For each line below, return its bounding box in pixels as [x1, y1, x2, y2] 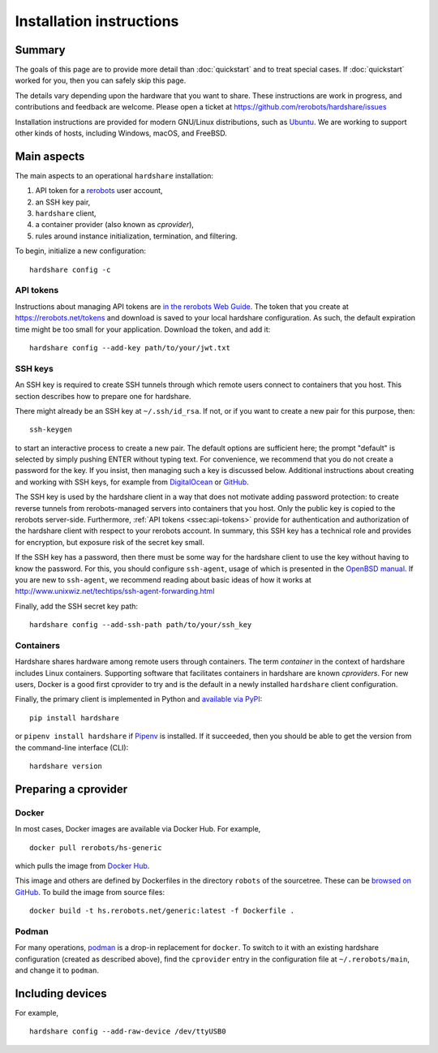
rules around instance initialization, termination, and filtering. [35, 231, 238, 241]
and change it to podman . [15, 965, 100, 975]
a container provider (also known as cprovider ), [35, 220, 195, 230]
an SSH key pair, [35, 197, 91, 207]
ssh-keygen [29, 425, 73, 434]
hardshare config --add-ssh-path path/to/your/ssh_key [29, 621, 252, 630]
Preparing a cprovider [15, 782, 128, 796]
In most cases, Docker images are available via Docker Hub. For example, [15, 824, 261, 834]
